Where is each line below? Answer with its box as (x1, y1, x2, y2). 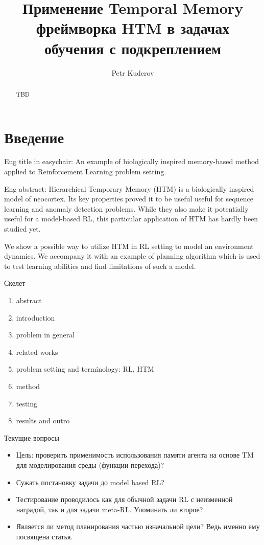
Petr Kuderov (111, 67, 154, 78)
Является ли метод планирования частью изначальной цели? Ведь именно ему (16, 521, 260, 532)
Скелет (4, 278, 26, 288)
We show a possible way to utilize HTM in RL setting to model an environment (4, 240, 254, 251)
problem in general (16, 329, 75, 340)
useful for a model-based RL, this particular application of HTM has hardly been (4, 213, 258, 224)
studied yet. (4, 223, 41, 234)
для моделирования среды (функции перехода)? (16, 459, 164, 470)
